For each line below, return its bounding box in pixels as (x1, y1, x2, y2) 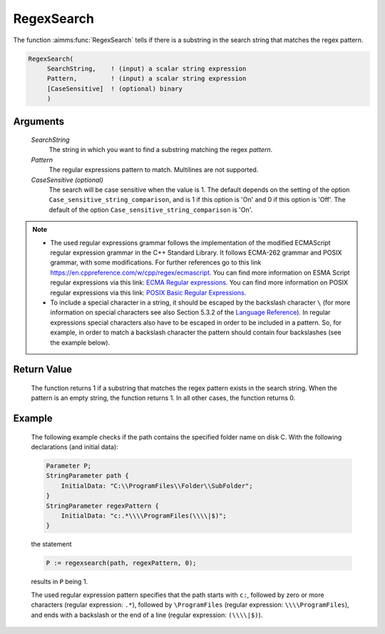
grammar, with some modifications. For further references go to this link (50, 258, 262, 267)
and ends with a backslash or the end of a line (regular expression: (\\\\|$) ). (31, 610, 263, 619)
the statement (31, 540, 72, 548)
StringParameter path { (46, 471, 130, 480)
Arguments (13, 115, 65, 128)
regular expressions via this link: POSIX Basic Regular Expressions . (50, 288, 247, 297)
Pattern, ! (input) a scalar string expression (46, 75, 247, 83)
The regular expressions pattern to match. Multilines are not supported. (48, 165, 259, 174)
